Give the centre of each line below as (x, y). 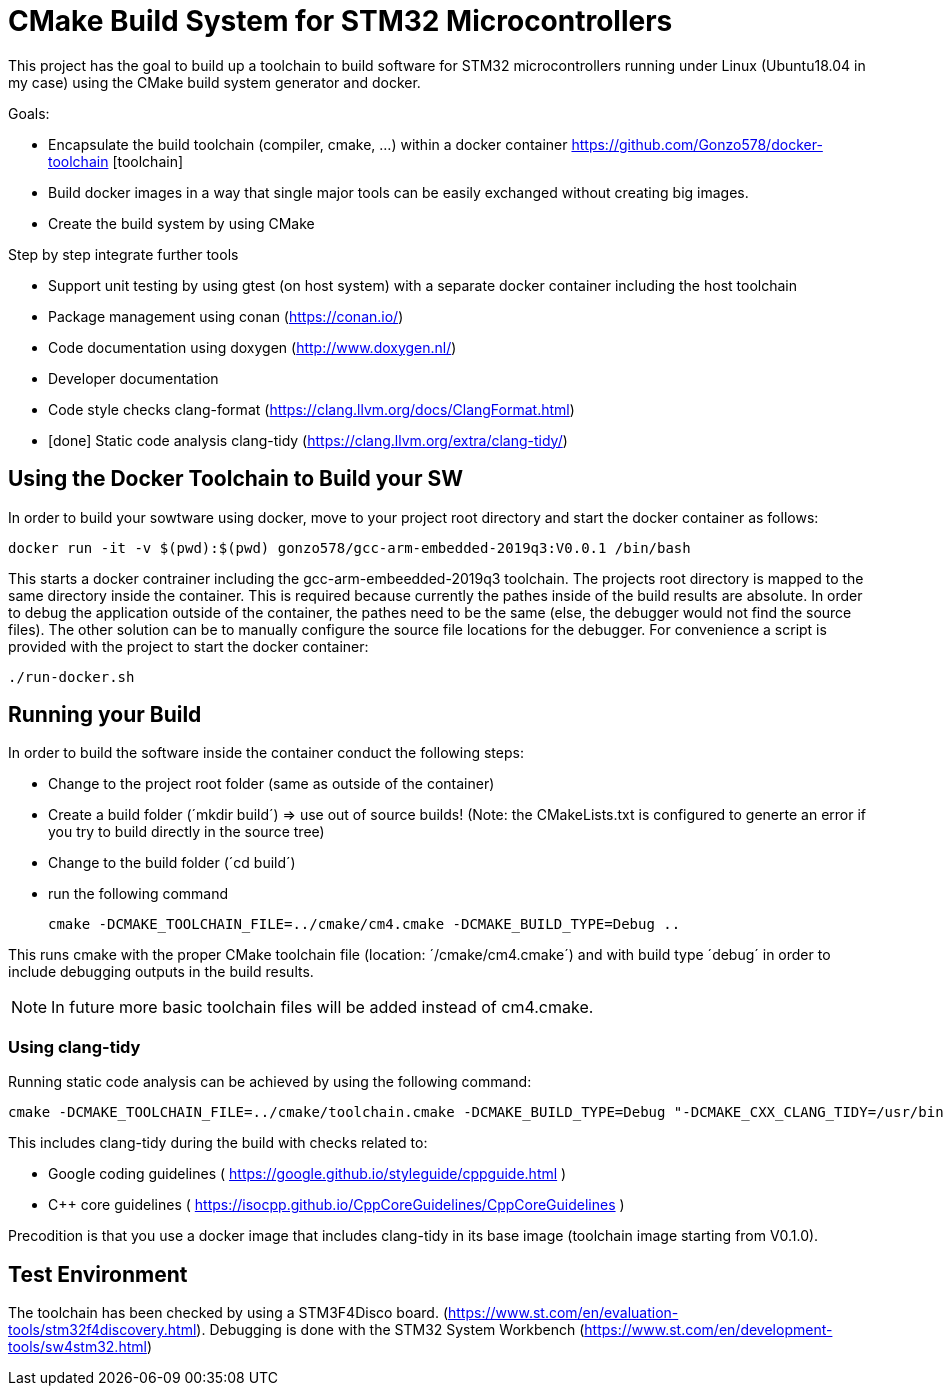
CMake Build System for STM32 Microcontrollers (340, 21)
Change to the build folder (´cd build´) (172, 863)
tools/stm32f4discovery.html (102, 1330)
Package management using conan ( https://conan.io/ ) (226, 316)
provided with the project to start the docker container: (188, 646)
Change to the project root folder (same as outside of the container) (271, 784)
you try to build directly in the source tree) (186, 832)
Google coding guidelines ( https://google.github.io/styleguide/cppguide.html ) (307, 1174)
